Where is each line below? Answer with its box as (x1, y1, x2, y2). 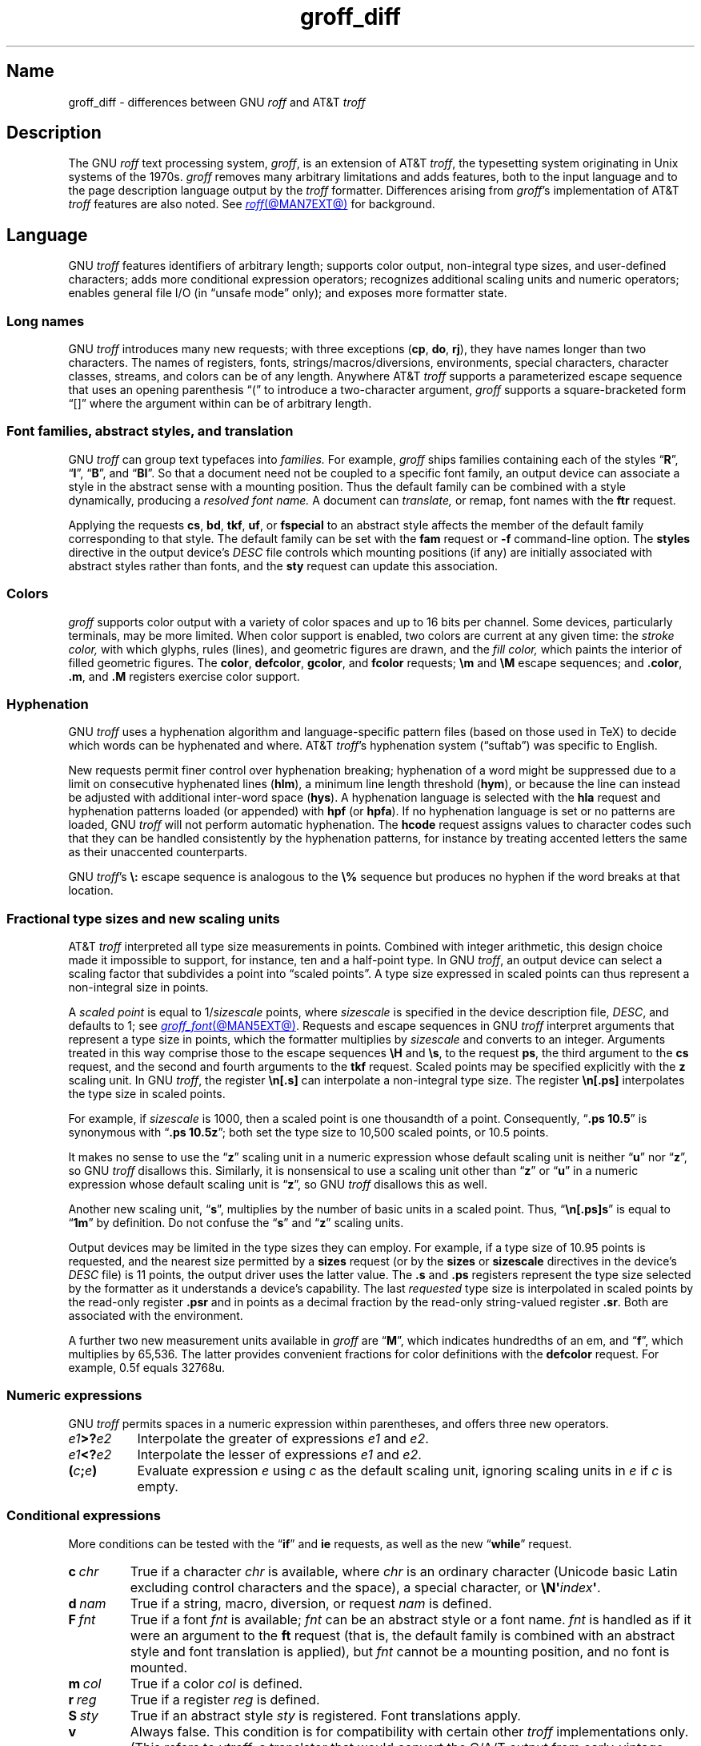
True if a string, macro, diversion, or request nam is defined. (130, 1595, 492, 1611)
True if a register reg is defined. (130, 1691, 320, 1708)
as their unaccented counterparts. (68, 845, 248, 859)
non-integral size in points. (68, 980, 209, 995)
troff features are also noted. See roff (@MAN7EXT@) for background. (68, 197, 435, 211)
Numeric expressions (6, 1387, 142, 1404)
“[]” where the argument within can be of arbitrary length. (68, 396, 372, 411)
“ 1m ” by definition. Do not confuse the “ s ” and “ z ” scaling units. (68, 1216, 404, 1230)
